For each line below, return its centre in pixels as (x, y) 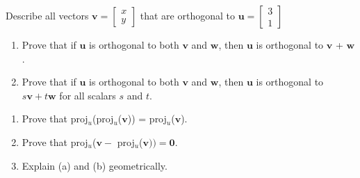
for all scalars (88, 95)
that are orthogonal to (187, 15)
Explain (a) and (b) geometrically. (95, 165)
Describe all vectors (47, 15)
